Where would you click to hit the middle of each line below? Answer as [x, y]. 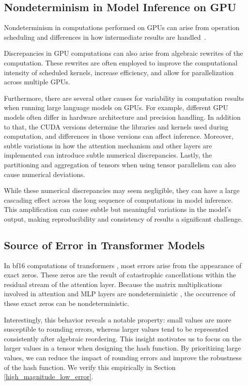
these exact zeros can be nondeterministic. [67, 303]
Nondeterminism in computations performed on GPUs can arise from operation [122, 27]
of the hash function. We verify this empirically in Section [90, 367]
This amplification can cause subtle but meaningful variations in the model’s [118, 209]
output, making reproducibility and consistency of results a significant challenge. [123, 218]
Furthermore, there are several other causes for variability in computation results [124, 98]
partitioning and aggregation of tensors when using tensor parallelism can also [120, 164]
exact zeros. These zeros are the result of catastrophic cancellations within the [120, 275]
